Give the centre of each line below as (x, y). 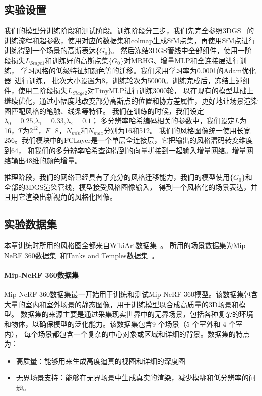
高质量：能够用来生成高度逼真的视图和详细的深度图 (101, 360)
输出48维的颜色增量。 (46, 160)
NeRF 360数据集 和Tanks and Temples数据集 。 (81, 255)
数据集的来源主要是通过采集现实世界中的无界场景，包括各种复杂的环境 (137, 314)
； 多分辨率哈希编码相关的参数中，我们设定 (163, 120)
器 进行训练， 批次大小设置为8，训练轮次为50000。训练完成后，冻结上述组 (127, 81)
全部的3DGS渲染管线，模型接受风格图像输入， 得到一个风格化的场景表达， (127, 187)
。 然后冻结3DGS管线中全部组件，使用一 (178, 50)
